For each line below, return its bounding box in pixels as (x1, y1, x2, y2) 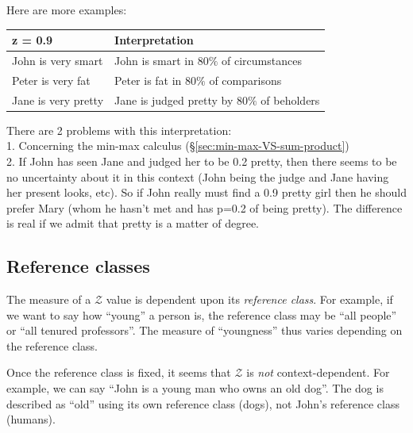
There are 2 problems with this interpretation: (6, 121, 232, 138)
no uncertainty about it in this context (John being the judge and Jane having (6, 168, 389, 185)
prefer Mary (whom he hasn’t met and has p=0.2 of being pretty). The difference (6, 199, 403, 216)
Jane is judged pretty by (114, 91, 234, 108)
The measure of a (6, 291, 91, 308)
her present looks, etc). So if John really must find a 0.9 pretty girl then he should (6, 184, 407, 201)
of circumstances (222, 52, 302, 68)
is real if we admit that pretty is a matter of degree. (6, 215, 259, 232)
